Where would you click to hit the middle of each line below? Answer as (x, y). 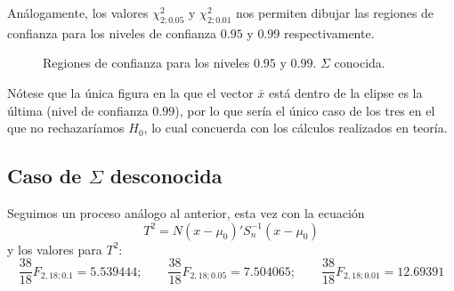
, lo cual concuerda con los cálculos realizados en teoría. (296, 128)
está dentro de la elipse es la (345, 92)
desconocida (166, 176)
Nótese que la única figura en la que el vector (130, 92)
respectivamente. (329, 32)
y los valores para (55, 249)
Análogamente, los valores (78, 12)
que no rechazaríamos (66, 128)
